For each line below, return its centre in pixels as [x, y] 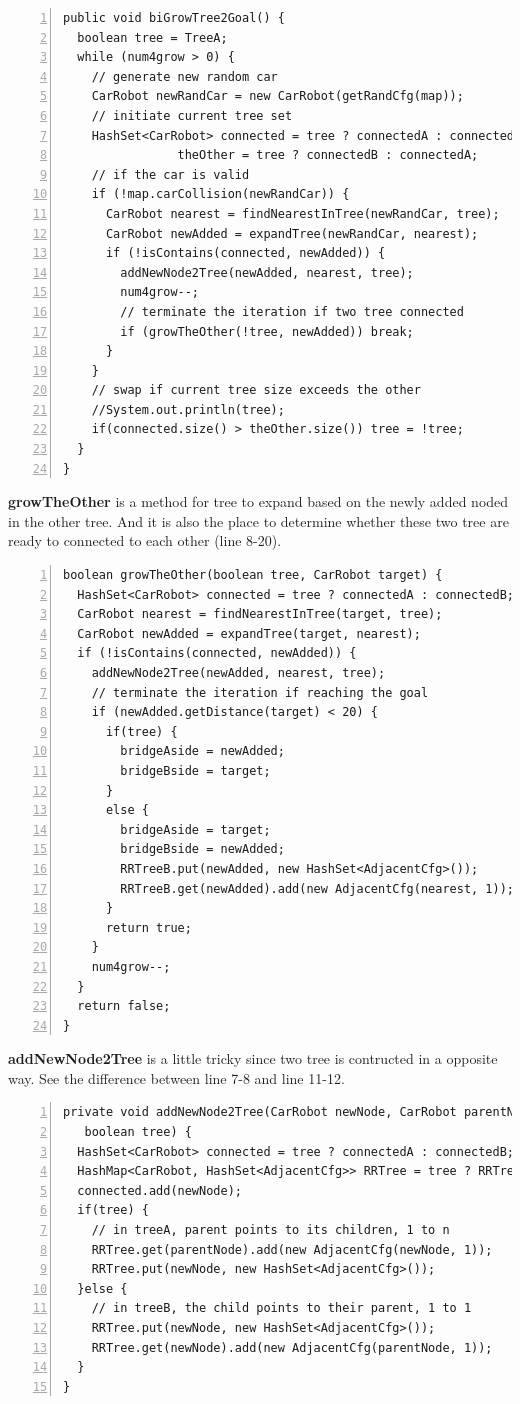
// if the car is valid [170, 174]
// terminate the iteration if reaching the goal [260, 692]
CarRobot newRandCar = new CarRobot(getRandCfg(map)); [277, 96]
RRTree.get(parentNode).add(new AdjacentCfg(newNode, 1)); [292, 1249]
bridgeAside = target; [195, 829]
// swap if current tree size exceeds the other [256, 390]
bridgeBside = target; [195, 770]
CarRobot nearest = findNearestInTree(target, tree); [260, 614]
